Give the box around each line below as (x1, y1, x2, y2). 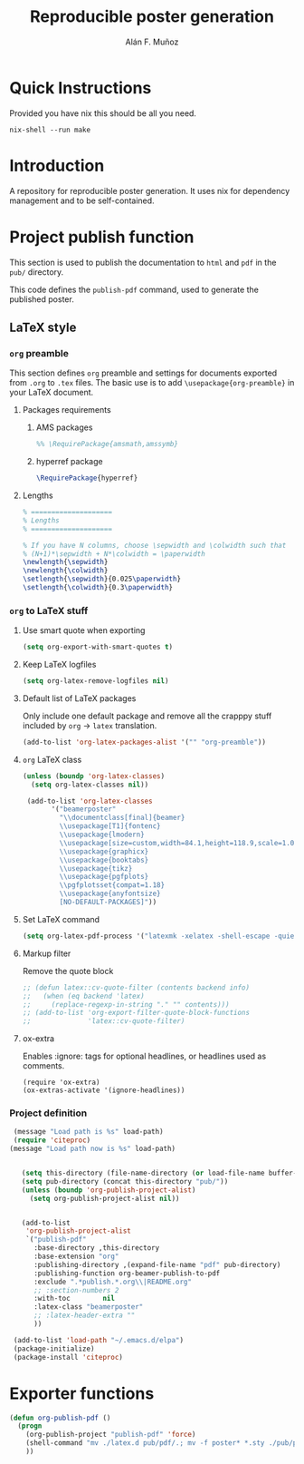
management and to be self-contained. (9, 195, 156, 206)
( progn (17, 1421, 43, 1430)
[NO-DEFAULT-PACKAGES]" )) (59, 898, 157, 907)
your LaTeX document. (9, 387, 94, 398)
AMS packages (35, 422, 93, 433)
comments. (22, 1060, 65, 1071)
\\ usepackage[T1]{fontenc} (59, 822, 161, 831)
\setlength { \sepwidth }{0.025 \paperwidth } (22, 574, 182, 584)
